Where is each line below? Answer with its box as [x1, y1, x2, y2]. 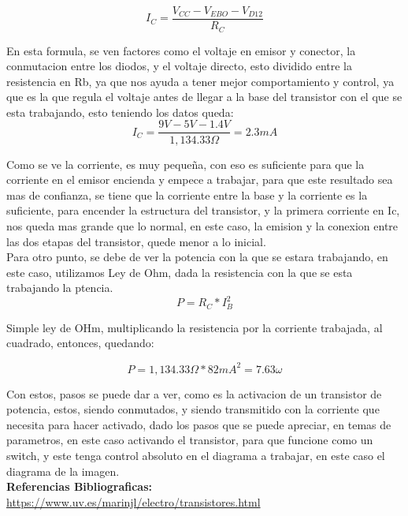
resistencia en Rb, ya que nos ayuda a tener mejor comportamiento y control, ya [6, 73, 395, 89]
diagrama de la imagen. [6, 462, 120, 479]
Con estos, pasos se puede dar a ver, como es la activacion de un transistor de [6, 385, 382, 402]
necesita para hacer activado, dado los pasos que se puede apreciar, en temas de [6, 416, 391, 432]
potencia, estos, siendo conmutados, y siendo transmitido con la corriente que [6, 401, 380, 417]
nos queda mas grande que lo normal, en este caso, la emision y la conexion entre [6, 217, 399, 234]
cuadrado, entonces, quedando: [6, 335, 154, 351]
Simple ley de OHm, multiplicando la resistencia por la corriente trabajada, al [6, 319, 383, 335]
